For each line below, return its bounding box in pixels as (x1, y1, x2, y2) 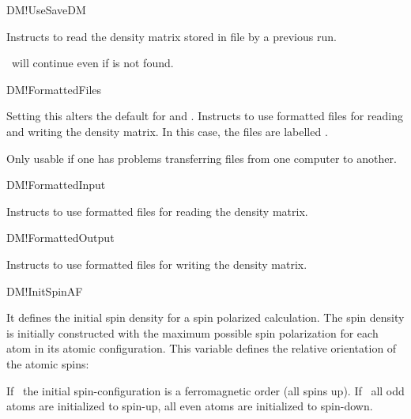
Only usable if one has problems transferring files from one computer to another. (6, 149, 397, 166)
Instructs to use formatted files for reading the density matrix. (6, 202, 308, 219)
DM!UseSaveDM (6, 2, 86, 17)
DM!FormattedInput (6, 176, 106, 193)
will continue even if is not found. (11, 55, 174, 71)
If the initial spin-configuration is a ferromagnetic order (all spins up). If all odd (6, 382, 405, 398)
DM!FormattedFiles (6, 81, 102, 97)
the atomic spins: (6, 355, 89, 372)
